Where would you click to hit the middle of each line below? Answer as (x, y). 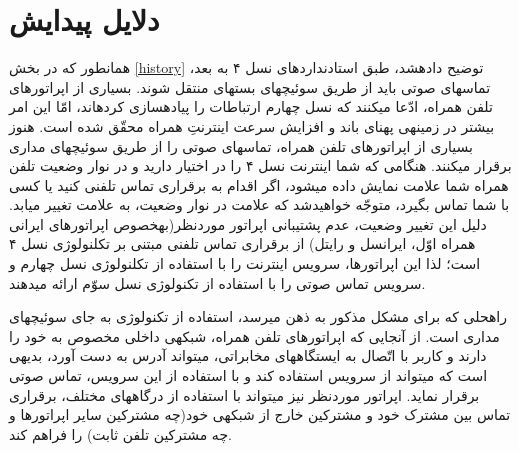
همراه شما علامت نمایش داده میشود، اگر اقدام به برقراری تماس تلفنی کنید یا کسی (259, 184)
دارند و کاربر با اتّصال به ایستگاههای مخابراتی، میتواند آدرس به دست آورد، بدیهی (248, 355)
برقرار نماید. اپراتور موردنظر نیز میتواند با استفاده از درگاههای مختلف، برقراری (244, 394)
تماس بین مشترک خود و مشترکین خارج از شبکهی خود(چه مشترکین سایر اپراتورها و (260, 414)
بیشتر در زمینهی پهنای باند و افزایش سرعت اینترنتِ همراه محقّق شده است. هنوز (252, 125)
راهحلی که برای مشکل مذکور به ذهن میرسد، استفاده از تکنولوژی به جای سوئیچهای (258, 316)
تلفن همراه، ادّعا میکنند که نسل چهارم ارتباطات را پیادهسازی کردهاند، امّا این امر (251, 106)
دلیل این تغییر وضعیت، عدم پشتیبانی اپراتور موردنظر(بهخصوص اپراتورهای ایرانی (248, 223)
